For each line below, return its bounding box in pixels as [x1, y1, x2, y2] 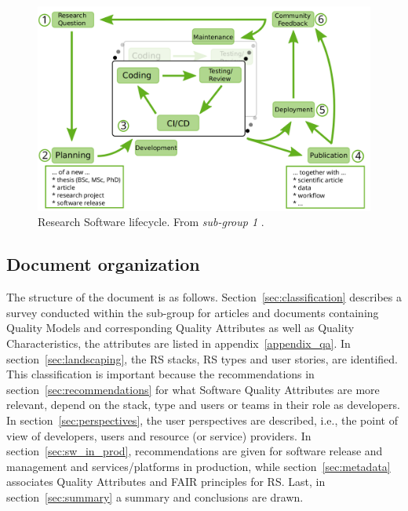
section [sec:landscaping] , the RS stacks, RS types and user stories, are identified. [6, 350, 398, 367]
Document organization [6, 252, 200, 276]
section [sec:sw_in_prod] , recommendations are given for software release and [6, 443, 383, 459]
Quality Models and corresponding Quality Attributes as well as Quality [6, 319, 355, 336]
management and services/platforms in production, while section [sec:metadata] [6, 458, 391, 474]
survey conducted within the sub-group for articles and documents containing [6, 304, 379, 320]
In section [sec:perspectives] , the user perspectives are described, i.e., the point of [6, 412, 398, 428]
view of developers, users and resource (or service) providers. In [6, 427, 311, 443]
